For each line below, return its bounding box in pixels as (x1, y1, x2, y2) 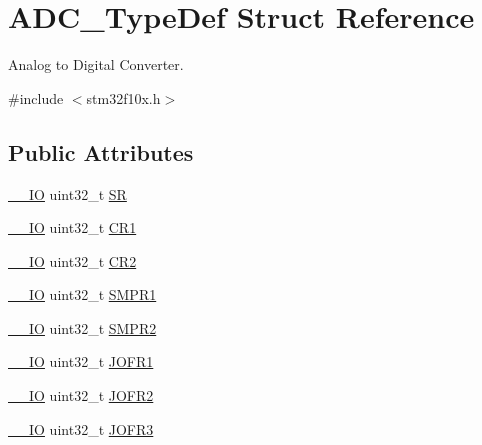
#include (8, 87, 64, 108)
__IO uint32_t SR (8, 183, 127, 204)
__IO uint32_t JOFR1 (8, 351, 154, 372)
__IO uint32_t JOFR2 (8, 385, 154, 406)
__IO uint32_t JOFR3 (8, 418, 154, 439)
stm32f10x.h (86, 87, 161, 108)
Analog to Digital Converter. (8, 54, 184, 75)
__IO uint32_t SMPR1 (8, 284, 157, 305)
